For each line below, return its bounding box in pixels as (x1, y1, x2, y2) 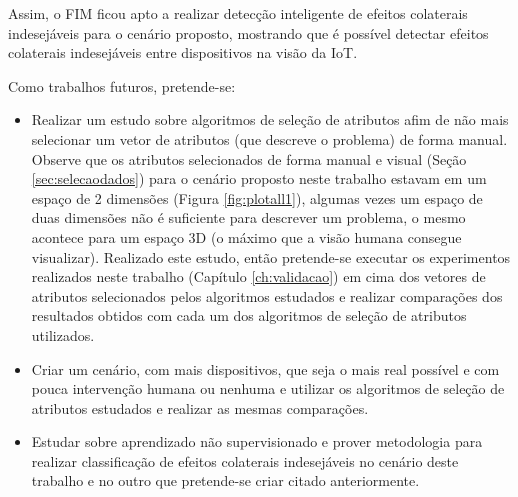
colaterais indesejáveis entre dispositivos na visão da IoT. (8, 42, 358, 63)
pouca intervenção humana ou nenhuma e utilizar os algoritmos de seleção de (31, 378, 505, 399)
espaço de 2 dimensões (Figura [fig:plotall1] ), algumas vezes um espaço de (31, 187, 483, 208)
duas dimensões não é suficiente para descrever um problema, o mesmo (31, 207, 466, 228)
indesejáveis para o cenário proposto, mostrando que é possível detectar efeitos (8, 22, 489, 43)
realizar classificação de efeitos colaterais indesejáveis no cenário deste (31, 450, 459, 471)
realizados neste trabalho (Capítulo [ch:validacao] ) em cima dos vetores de (31, 266, 486, 287)
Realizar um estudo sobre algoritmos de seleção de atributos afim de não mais (31, 109, 509, 130)
